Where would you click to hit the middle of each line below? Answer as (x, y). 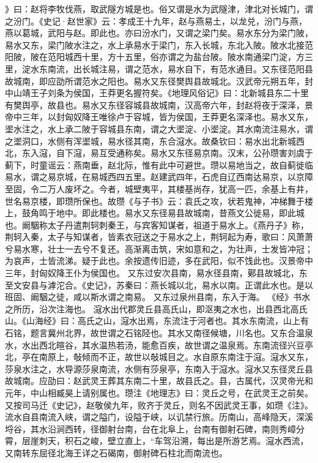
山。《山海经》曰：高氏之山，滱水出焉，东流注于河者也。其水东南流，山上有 (157, 321)
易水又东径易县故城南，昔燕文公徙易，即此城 (214, 213)
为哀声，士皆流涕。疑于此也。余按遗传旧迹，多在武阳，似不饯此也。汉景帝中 (159, 261)
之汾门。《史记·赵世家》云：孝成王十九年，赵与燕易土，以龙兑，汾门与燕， (156, 21)
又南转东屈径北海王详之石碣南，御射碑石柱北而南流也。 (116, 452)
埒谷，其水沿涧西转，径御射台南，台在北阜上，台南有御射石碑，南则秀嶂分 (155, 428)
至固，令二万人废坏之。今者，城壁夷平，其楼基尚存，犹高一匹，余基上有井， (159, 188)
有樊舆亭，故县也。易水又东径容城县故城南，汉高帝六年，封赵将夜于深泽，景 (159, 104)
